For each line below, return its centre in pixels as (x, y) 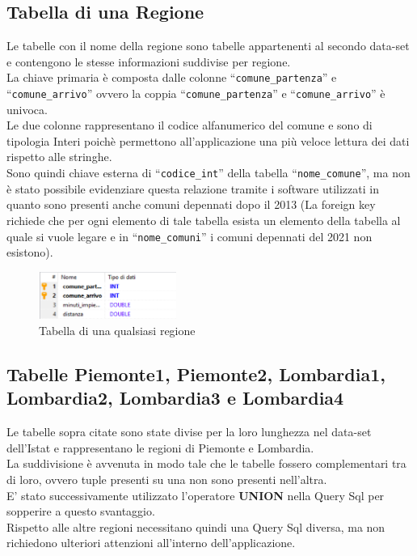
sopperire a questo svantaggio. (81, 511)
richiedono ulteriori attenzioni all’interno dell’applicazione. (151, 543)
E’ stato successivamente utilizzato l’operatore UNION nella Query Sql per (196, 495)
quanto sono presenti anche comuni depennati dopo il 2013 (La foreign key (191, 204)
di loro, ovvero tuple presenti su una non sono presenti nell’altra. (167, 480)
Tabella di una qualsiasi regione (117, 331)
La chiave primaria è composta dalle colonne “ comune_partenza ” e (172, 77)
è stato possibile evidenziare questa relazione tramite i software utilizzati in (193, 188)
